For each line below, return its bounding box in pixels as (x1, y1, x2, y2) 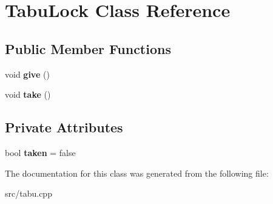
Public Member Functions (5, 39, 171, 58)
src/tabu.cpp (5, 187, 52, 200)
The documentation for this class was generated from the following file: (5, 166, 269, 179)
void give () (5, 67, 50, 80)
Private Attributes (5, 118, 123, 137)
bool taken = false (5, 146, 76, 158)
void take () (5, 88, 51, 101)
